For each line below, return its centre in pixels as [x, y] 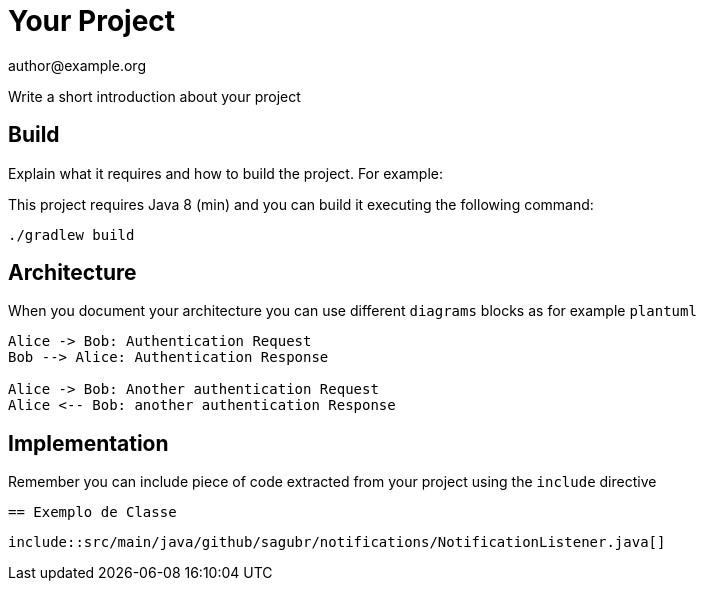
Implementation [88, 443]
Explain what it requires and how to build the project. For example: [225, 173]
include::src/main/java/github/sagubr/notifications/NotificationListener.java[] [337, 542]
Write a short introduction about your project [154, 96]
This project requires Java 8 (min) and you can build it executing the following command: [301, 204]
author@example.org [77, 65]
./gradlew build [71, 234]
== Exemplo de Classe [92, 512]
